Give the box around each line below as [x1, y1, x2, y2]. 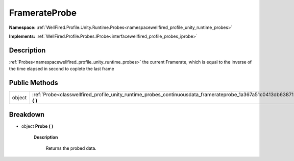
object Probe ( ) [21, 123, 53, 129]
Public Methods [9, 79, 58, 87]
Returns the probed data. [46, 145, 97, 151]
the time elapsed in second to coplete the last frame [9, 66, 115, 72]
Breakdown [9, 110, 45, 118]
